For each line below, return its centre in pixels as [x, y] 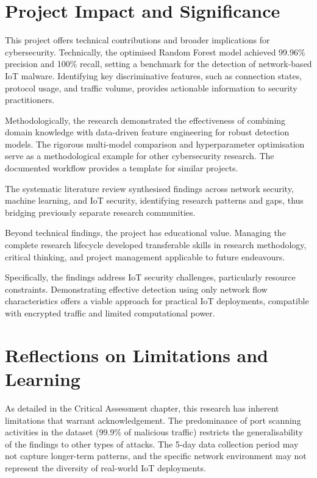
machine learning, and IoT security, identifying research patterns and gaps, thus [154, 200]
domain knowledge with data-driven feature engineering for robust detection [147, 132]
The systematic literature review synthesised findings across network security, [149, 188]
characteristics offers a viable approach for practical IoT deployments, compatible [157, 301]
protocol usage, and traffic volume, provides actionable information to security [151, 87]
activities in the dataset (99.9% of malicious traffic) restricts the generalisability [154, 432]
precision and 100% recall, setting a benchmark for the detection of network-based [158, 64]
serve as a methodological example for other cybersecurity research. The [140, 156]
